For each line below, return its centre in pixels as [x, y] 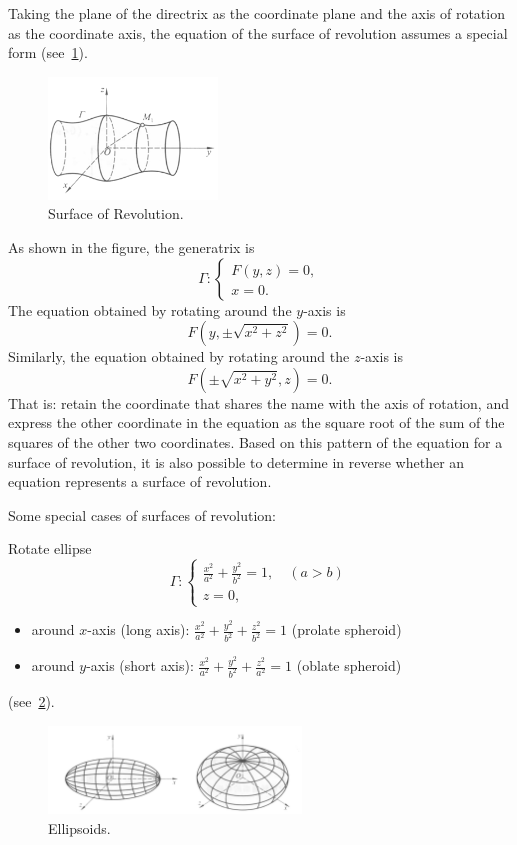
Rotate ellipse [50, 548]
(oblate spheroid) [349, 665]
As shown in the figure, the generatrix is [131, 247]
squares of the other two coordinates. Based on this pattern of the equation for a [255, 442]
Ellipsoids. [79, 827]
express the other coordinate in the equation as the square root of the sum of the [256, 422]
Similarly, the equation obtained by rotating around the [179, 356]
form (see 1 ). [48, 52]
